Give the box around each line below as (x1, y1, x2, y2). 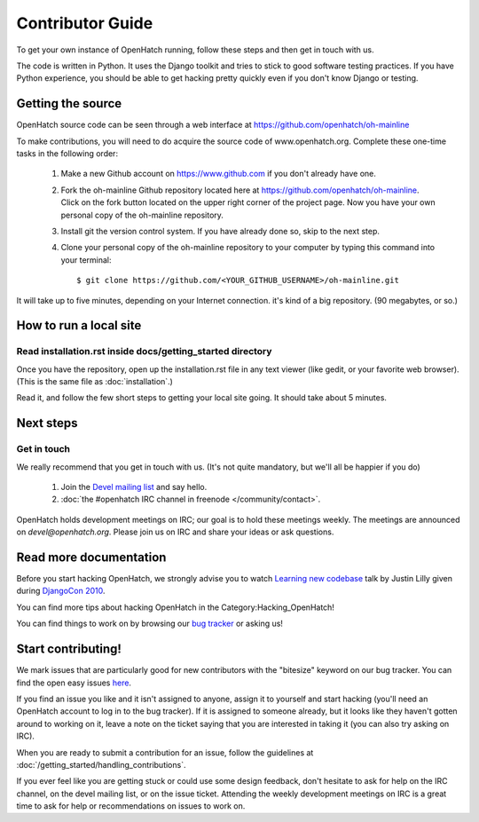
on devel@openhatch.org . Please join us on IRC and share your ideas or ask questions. (16, 526, 334, 537)
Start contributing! (16, 642, 122, 657)
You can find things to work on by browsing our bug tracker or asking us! (16, 618, 284, 629)
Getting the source (16, 96, 122, 111)
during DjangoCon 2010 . (16, 586, 106, 597)
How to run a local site (16, 318, 142, 333)
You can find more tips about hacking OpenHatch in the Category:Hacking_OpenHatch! (16, 602, 334, 613)
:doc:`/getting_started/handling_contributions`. (16, 759, 186, 770)
